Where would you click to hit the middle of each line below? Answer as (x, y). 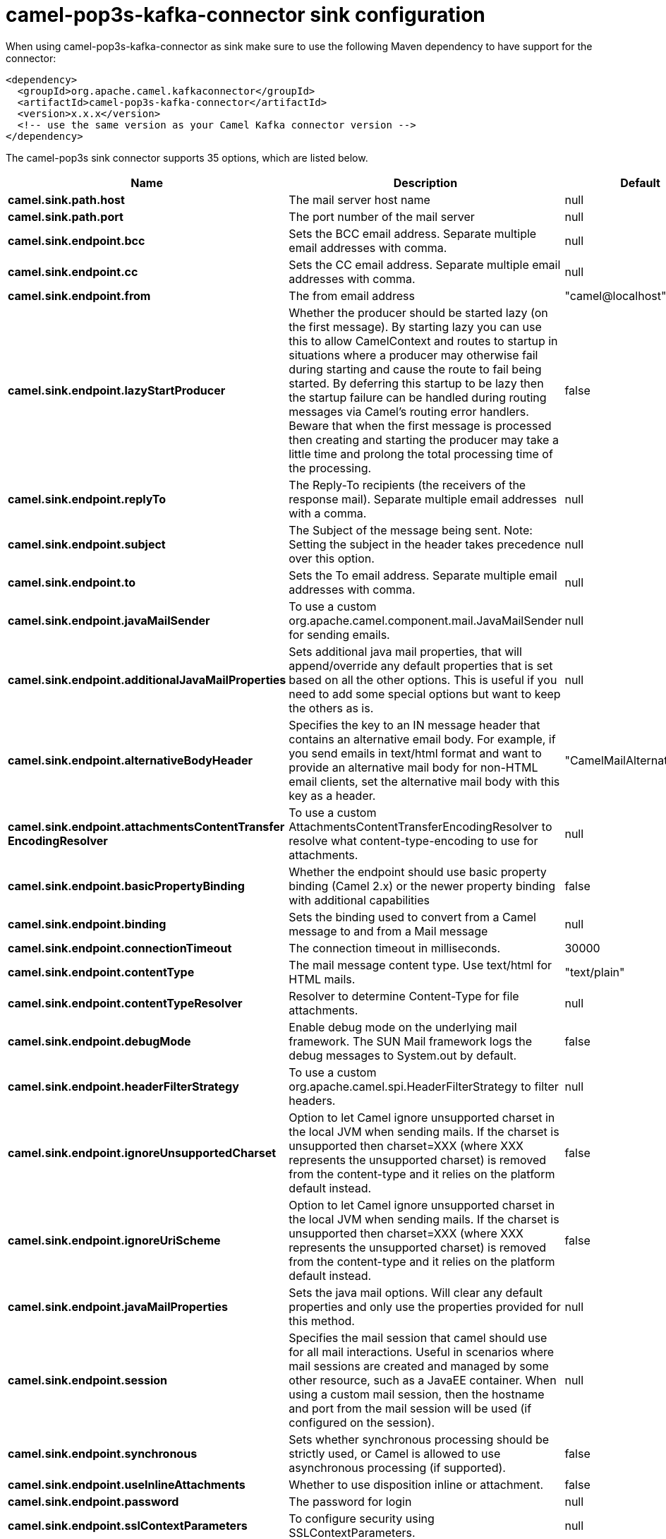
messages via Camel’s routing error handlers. (409, 411)
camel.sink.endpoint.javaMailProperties (118, 1306)
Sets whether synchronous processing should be (419, 1439)
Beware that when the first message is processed (420, 425)
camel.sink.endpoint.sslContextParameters (128, 1525)
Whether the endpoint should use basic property (418, 872)
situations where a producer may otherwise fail (413, 355)
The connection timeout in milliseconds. (395, 948)
